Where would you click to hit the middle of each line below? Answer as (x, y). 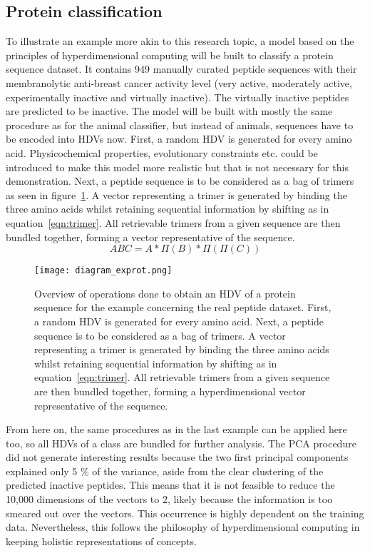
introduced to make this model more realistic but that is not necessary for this (177, 167)
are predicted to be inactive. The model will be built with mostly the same (169, 111)
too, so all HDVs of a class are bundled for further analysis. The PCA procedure (181, 443)
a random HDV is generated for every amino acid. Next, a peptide (179, 321)
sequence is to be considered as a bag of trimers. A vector (160, 335)
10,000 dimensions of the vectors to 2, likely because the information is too (169, 499)
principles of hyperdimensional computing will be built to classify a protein (170, 55)
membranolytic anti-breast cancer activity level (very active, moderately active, (179, 82)
